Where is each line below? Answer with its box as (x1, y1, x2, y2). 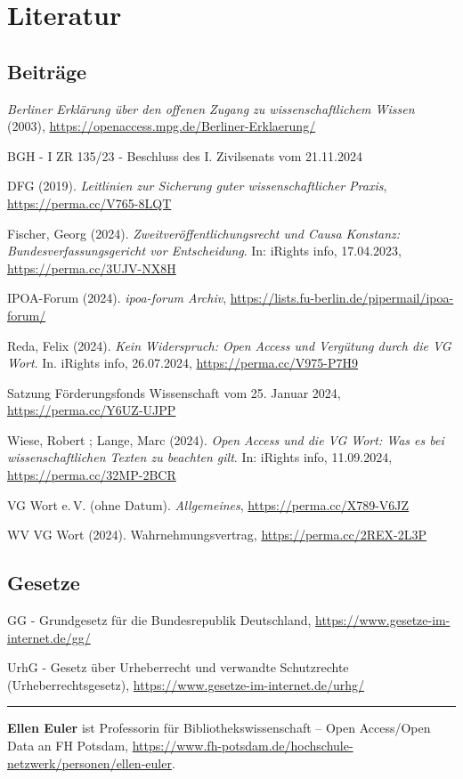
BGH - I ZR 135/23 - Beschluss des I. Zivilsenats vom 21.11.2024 (7, 146, 362, 165)
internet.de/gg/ (7, 628, 91, 646)
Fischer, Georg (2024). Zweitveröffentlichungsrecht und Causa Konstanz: (7, 223, 401, 242)
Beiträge (7, 57, 87, 85)
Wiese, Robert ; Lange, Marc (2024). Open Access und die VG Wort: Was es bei (7, 430, 444, 449)
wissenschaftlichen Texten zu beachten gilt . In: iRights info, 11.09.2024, (7, 448, 393, 467)
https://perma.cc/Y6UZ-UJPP (7, 401, 176, 419)
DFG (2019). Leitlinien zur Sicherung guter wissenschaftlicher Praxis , (7, 176, 387, 195)
